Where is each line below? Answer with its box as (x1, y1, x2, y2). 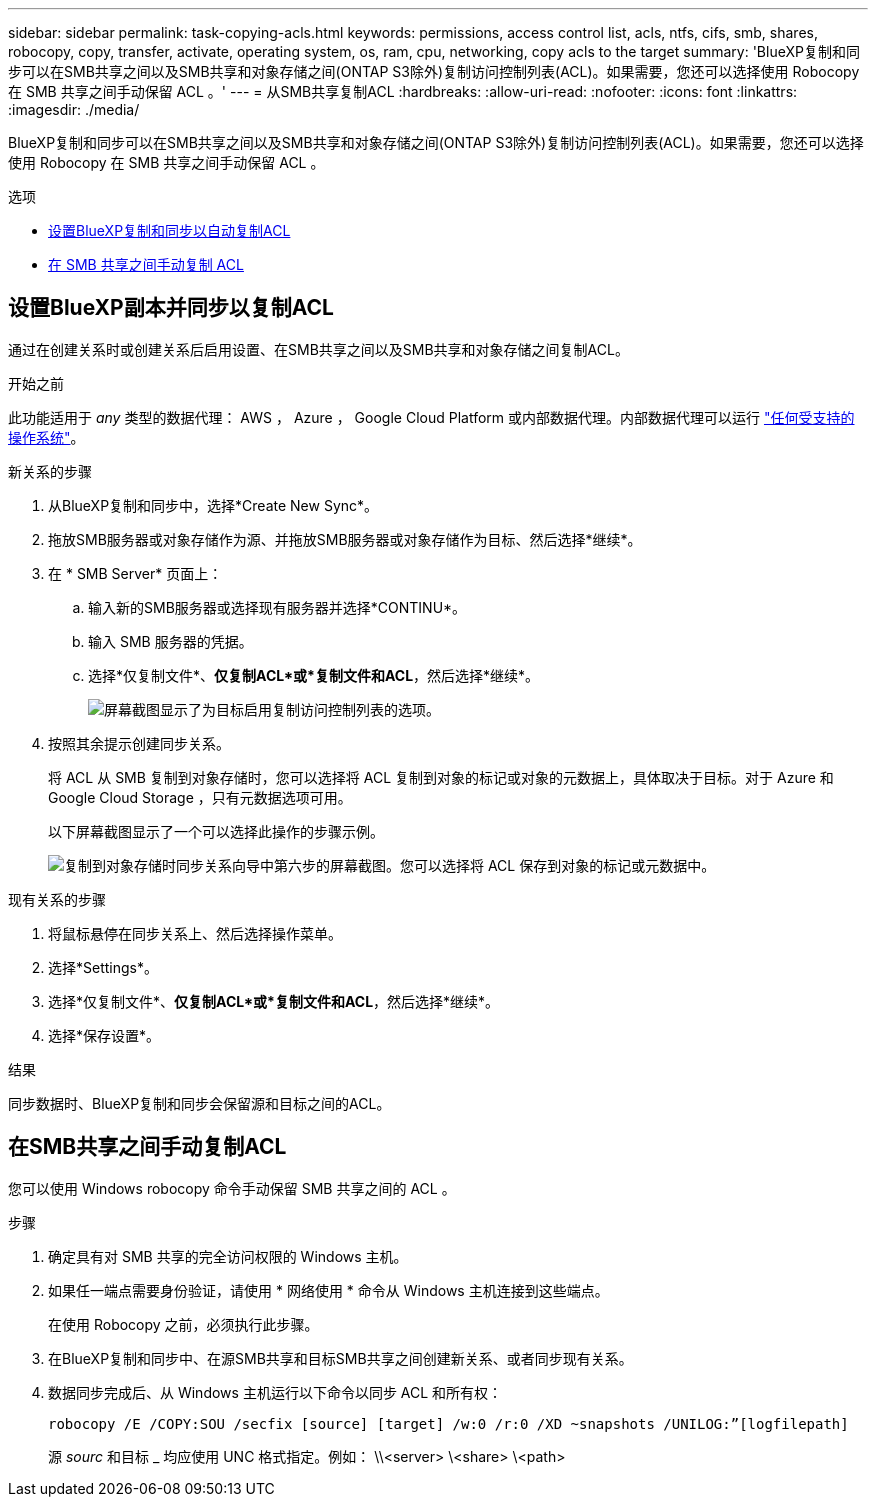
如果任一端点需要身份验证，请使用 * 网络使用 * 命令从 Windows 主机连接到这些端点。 (48, 1281, 609, 1299)
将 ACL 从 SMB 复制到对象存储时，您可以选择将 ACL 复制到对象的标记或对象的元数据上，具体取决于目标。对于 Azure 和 (48, 768, 834, 786)
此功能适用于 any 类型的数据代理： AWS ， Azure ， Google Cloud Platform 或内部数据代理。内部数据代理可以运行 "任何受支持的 (8, 408, 855, 426)
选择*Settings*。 (48, 958, 158, 976)
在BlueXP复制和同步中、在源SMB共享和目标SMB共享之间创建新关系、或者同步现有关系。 (48, 1349, 633, 1367)
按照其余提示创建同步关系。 (48, 734, 230, 752)
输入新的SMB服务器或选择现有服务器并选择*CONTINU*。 (88, 598, 467, 616)
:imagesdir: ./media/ (8, 101, 140, 118)
